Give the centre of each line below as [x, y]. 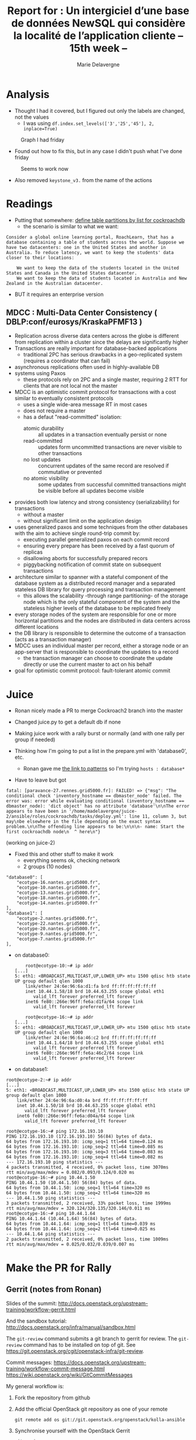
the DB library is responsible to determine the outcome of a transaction [100, 633]
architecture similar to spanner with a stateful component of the [91, 577]
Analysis [28, 94]
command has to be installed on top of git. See [79, 1345]
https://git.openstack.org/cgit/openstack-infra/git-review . [75, 1351]
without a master [44, 514]
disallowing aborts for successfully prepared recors [85, 558]
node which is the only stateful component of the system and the [102, 602]
